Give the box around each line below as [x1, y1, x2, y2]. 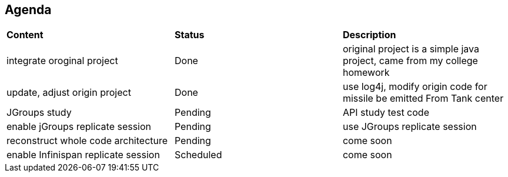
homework [342, 66, 390, 79]
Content [6, 29, 44, 41]
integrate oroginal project [6, 55, 118, 67]
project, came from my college [342, 55, 478, 67]
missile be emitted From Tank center [342, 92, 504, 105]
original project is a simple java [342, 43, 480, 55]
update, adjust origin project [6, 86, 131, 99]
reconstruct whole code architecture [6, 135, 168, 147]
